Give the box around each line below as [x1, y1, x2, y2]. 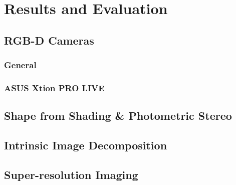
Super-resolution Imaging [4, 166, 138, 182]
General [4, 59, 37, 71]
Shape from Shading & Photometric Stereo [4, 108, 232, 123]
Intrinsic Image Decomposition [4, 137, 167, 153]
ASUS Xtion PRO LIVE [4, 81, 105, 94]
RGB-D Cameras [4, 32, 94, 48]
